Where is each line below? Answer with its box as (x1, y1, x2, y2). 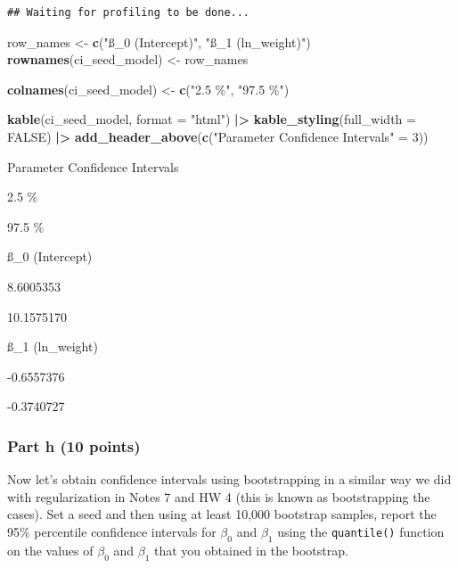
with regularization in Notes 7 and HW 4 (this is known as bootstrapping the (7, 487, 430, 506)
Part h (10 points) (7, 434, 141, 457)
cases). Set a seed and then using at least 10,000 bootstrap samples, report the (7, 505, 437, 523)
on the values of (7, 540, 94, 559)
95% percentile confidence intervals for (7, 522, 217, 540)
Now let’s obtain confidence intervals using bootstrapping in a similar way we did (7, 470, 452, 489)
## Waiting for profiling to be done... (7, 6, 250, 19)
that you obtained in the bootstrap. (154, 540, 348, 559)
